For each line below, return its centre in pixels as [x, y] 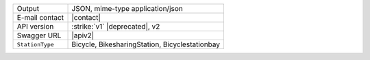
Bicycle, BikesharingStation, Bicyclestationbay [146, 44]
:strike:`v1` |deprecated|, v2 [116, 26]
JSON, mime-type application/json [127, 9]
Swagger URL [39, 35]
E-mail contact [40, 17]
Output [28, 9]
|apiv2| [83, 35]
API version [35, 26]
